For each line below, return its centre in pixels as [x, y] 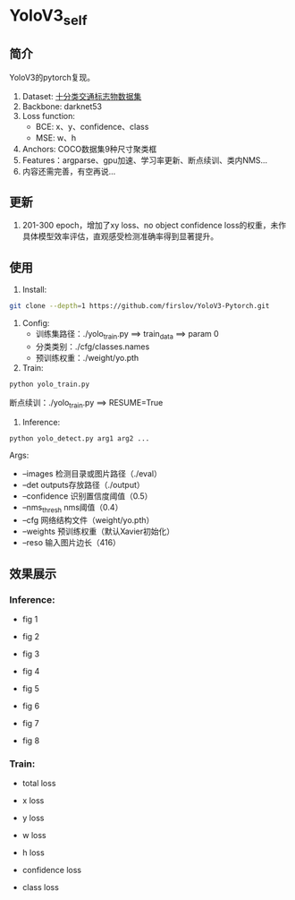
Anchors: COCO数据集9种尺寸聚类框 [89, 149]
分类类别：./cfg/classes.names [93, 347]
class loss [41, 887]
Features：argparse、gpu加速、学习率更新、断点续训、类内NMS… [145, 160]
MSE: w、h [56, 137]
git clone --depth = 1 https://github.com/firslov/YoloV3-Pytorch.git [139, 306]
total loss [39, 784]
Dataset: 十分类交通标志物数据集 [82, 96]
